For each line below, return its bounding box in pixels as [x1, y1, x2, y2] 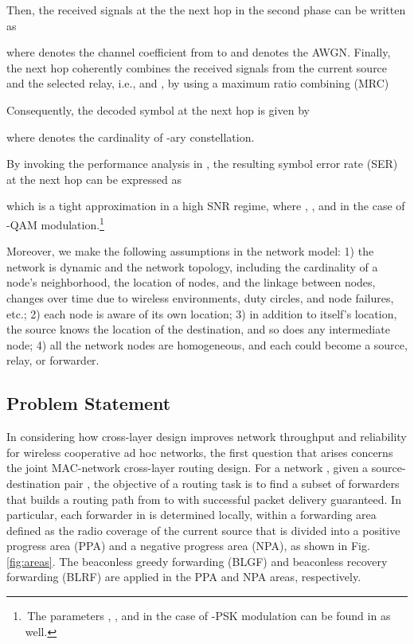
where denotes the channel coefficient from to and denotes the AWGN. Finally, [6, 44, 391, 60]
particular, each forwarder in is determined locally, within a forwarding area [6, 506, 377, 523]
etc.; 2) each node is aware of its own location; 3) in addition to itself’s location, [6, 305, 397, 322]
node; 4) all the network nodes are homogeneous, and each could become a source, [6, 336, 408, 353]
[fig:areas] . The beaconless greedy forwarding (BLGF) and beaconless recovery [6, 552, 388, 569]
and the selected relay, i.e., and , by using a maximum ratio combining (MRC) [6, 75, 389, 92]
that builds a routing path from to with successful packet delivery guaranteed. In [6, 490, 401, 507]
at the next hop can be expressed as [6, 170, 182, 187]
